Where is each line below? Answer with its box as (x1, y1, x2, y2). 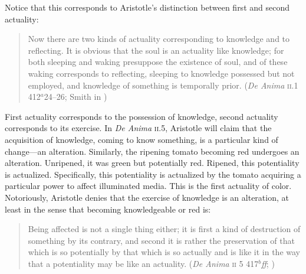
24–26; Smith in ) (44, 90, 107, 103)
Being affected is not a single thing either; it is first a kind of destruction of (28, 223, 301, 235)
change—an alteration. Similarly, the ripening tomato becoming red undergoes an (5, 145, 300, 157)
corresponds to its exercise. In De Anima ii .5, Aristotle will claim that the (5, 122, 272, 134)
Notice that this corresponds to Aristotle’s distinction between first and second (5, 1, 289, 13)
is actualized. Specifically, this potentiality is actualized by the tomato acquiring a (5, 168, 301, 180)
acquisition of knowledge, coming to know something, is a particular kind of (5, 133, 278, 145)
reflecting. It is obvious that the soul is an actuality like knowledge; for (28, 44, 284, 56)
